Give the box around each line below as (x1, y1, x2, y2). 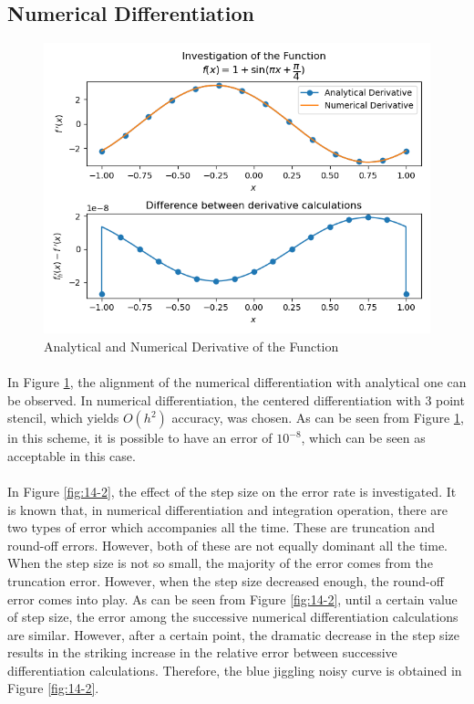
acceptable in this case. (7, 446, 136, 465)
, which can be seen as (301, 428, 426, 447)
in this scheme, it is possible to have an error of (7, 428, 273, 447)
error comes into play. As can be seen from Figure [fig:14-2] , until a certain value (7, 589, 458, 608)
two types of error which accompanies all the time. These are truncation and (7, 518, 435, 537)
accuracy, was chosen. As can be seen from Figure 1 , (171, 408, 464, 427)
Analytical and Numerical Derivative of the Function (44, 336, 339, 355)
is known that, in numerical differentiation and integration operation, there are (7, 499, 448, 519)
